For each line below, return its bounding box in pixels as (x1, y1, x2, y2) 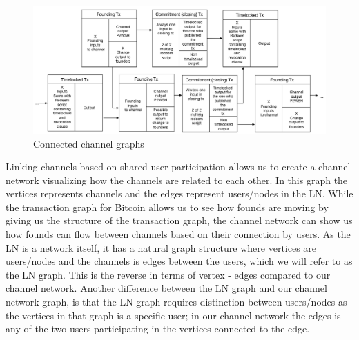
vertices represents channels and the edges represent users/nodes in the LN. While (6, 186, 353, 201)
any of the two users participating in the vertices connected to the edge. (6, 321, 310, 336)
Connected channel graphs (33, 136, 144, 150)
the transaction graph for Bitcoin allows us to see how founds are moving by (6, 199, 329, 214)
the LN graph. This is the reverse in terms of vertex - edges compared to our (6, 267, 331, 281)
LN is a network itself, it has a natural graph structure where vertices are (6, 240, 317, 254)
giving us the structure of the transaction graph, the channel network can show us (6, 213, 353, 228)
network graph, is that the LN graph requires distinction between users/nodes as (6, 294, 347, 309)
